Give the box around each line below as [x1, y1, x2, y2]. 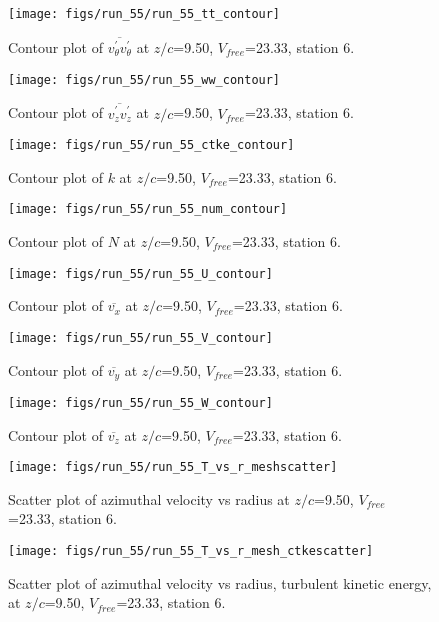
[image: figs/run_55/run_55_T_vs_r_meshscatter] [8, 460, 338, 475]
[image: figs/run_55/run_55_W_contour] [8, 395, 273, 410]
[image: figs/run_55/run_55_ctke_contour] [8, 138, 295, 153]
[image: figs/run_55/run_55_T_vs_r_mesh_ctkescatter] [8, 544, 374, 559]
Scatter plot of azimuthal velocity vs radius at [8, 488, 290, 509]
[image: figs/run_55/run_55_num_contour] [8, 202, 288, 217]
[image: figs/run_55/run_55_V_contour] [8, 330, 273, 345]
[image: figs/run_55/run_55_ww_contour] [8, 72, 281, 87]
